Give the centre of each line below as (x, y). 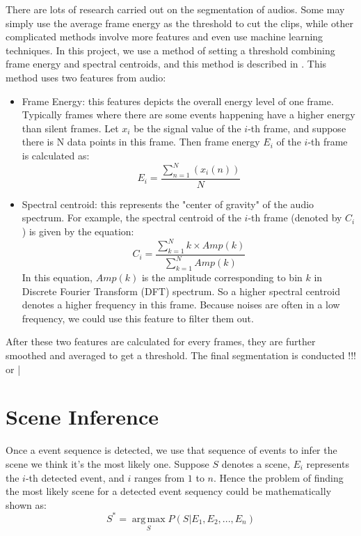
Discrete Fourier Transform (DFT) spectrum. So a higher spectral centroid (181, 291)
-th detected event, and (75, 477)
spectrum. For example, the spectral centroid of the (131, 218)
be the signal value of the (187, 128)
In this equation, (57, 277)
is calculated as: (56, 155)
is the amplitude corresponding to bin (222, 277)
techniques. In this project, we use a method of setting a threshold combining (170, 50)
